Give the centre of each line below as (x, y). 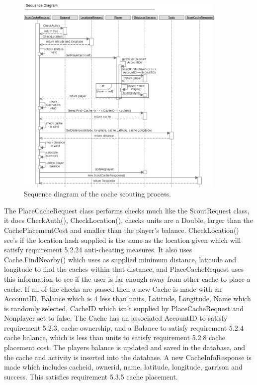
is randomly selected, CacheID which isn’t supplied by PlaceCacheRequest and (124, 308)
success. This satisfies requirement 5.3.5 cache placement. (91, 376)
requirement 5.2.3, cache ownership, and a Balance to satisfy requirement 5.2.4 (124, 327)
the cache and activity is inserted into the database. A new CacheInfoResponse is (128, 357)
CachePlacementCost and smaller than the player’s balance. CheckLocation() (122, 230)
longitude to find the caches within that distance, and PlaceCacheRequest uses (124, 269)
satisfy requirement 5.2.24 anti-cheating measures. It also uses (98, 250)
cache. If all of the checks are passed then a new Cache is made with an (113, 289)
